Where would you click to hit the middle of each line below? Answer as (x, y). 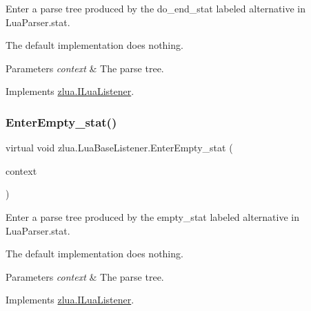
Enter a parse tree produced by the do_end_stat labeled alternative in (155, 8)
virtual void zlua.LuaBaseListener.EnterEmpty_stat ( (119, 148)
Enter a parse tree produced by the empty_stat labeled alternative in (153, 216)
